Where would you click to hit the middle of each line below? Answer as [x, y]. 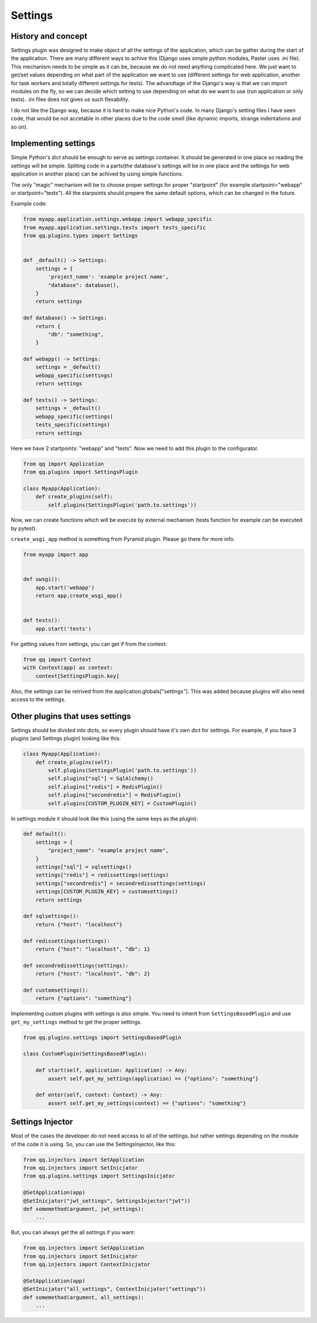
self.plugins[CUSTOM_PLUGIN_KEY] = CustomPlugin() [122, 803]
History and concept [49, 36]
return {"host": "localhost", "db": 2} [93, 974]
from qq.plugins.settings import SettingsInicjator [99, 1176]
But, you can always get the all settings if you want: [73, 1233]
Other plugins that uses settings [71, 716]
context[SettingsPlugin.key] [77, 676]
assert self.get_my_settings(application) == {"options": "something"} [153, 1078]
